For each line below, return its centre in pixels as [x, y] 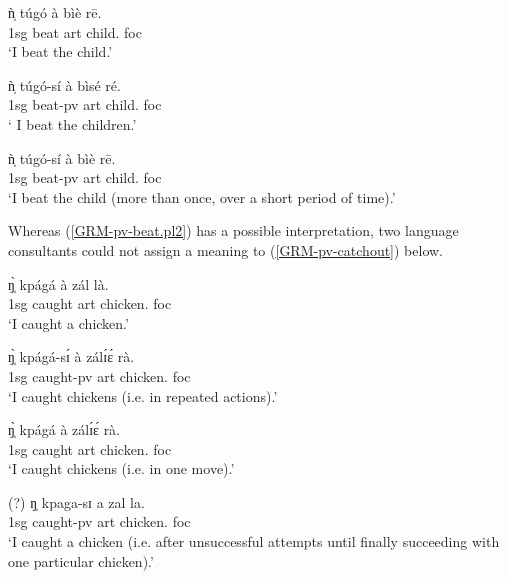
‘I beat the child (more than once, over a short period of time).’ [202, 196]
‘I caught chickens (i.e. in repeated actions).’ [143, 395]
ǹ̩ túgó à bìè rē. [55, 12]
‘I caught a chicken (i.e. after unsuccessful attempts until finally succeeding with [254, 541]
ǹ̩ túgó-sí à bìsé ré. [64, 84]
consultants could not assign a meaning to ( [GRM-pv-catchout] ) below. [226, 249]
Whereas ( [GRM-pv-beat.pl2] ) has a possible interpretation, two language [233, 230]
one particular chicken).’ [81, 560]
